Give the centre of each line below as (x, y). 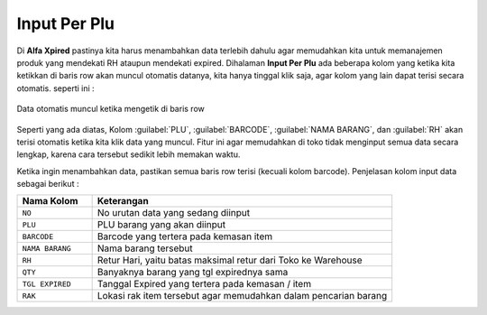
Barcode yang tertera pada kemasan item (185, 236)
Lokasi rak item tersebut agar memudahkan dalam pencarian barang (242, 296)
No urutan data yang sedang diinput (174, 213)
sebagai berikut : (48, 184)
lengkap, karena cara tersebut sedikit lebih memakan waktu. (129, 154)
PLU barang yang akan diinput (161, 225)
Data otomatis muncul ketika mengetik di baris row (110, 109)
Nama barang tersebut (145, 248)
